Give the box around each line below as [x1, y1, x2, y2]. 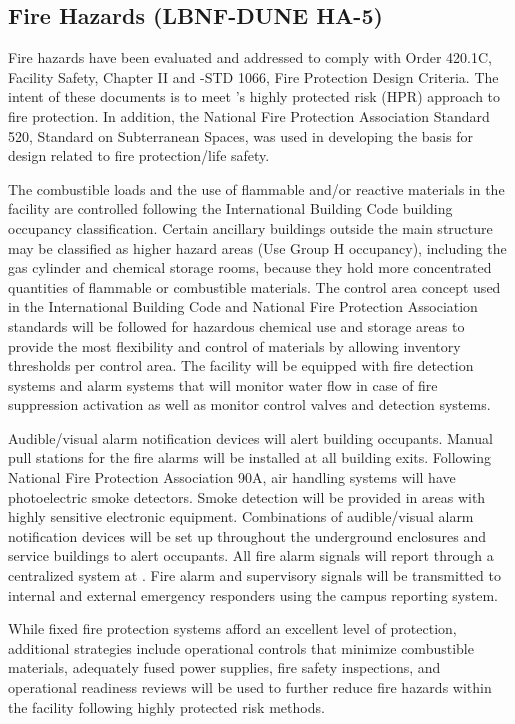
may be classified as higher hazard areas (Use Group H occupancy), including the [8, 237, 507, 258]
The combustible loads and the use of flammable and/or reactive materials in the [8, 178, 505, 199]
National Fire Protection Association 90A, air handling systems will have [8, 467, 456, 488]
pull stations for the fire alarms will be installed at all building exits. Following [8, 447, 491, 468]
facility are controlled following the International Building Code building [8, 198, 453, 219]
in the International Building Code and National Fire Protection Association [8, 296, 478, 317]
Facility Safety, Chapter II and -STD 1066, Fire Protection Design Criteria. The [8, 66, 499, 87]
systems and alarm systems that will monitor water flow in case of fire [8, 374, 438, 395]
